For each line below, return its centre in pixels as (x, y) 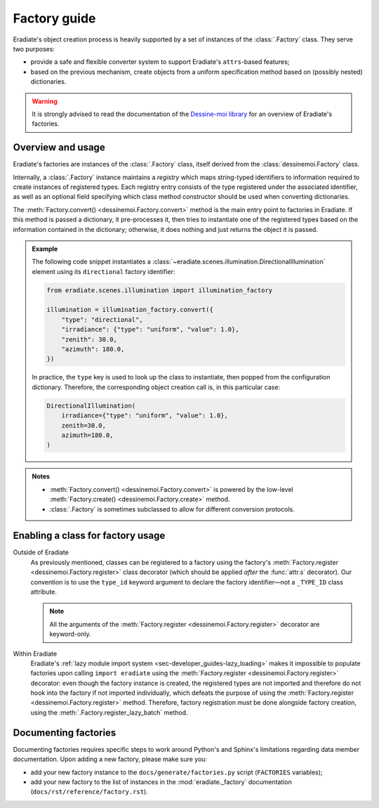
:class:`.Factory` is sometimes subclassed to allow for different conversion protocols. (172, 509)
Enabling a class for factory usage (89, 536)
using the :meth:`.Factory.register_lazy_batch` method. (109, 712)
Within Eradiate (35, 653)
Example (45, 249)
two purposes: (34, 48)
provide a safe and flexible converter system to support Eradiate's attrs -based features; (160, 62)
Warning (45, 101)
